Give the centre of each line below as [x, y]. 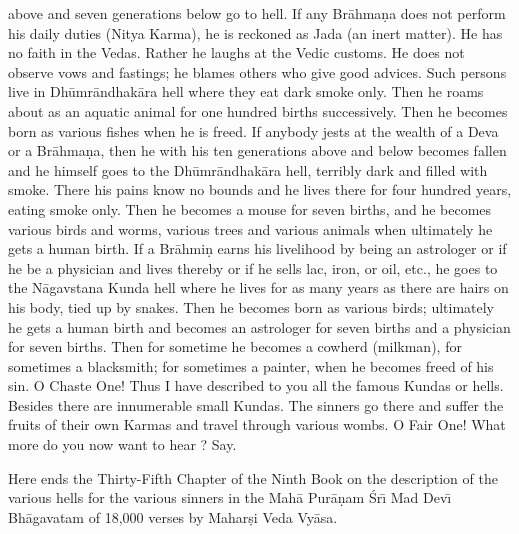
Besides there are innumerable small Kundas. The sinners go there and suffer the [256, 404]
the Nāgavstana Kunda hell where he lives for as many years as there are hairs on [258, 287]
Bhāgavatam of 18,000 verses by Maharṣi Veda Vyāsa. [173, 516]
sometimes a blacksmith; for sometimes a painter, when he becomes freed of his [251, 365]
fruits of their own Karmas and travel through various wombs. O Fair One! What [257, 424]
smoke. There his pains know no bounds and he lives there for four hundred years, [260, 189]
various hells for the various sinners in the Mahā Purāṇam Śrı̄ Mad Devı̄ [230, 497]
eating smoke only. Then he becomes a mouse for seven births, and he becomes [250, 208]
